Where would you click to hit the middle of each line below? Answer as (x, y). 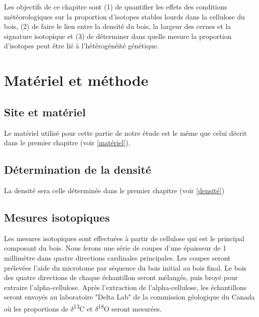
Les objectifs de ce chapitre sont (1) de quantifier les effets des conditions (116, 6)
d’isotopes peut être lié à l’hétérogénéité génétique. (81, 46)
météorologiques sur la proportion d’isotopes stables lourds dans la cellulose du (125, 16)
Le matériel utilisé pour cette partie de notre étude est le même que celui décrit (126, 133)
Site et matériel (45, 112)
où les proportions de (36, 308)
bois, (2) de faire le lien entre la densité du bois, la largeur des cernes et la (118, 26)
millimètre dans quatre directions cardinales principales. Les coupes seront (117, 257)
